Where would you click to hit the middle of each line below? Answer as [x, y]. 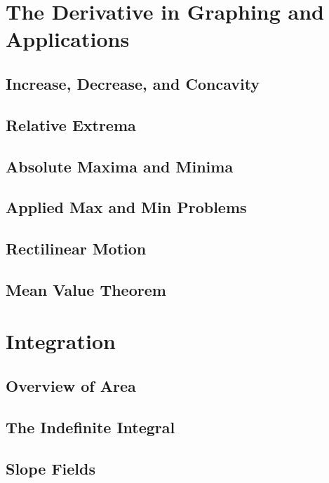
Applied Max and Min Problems [126, 207]
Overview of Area [71, 386]
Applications [68, 39]
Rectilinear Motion [76, 249]
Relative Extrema [71, 124]
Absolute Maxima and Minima [120, 166]
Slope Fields [51, 468]
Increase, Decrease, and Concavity [133, 83]
